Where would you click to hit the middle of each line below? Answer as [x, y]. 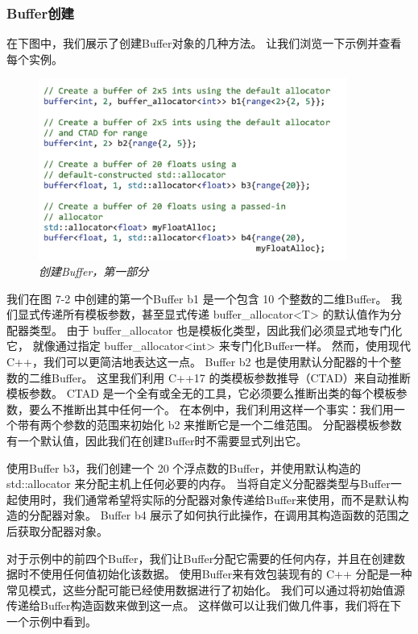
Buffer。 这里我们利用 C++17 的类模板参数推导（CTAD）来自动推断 [231, 377]
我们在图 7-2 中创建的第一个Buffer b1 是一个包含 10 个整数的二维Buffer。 [197, 298]
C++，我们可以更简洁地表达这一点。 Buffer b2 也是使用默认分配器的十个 [199, 362]
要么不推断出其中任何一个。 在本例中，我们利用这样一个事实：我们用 [211, 409]
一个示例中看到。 [52, 621]
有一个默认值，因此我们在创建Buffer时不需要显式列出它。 [157, 441]
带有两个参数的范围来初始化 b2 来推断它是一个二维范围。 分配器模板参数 [209, 425]
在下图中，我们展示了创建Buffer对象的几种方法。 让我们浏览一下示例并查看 [204, 43]
